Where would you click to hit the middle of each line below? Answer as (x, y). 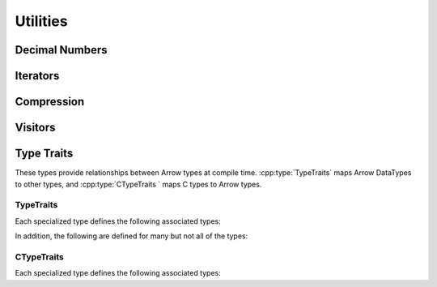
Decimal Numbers (62, 50)
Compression (50, 102)
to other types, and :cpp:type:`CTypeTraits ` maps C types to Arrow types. (138, 184)
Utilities (41, 21)
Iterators (37, 76)
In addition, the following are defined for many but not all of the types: (132, 236)
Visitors (35, 128)
